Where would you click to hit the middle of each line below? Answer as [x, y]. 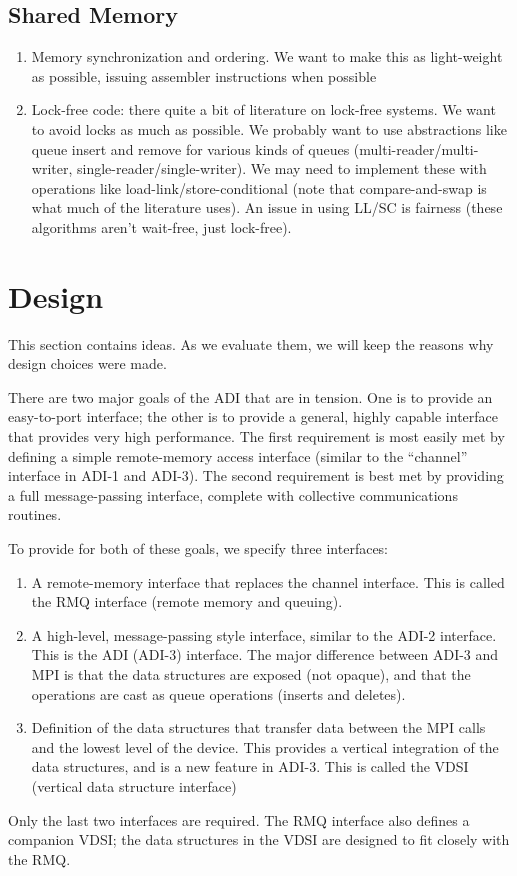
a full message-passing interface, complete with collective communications [233, 494]
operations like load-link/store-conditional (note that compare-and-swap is [259, 187]
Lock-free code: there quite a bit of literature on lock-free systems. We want [263, 109]
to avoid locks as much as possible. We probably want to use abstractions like [269, 128]
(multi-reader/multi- [416, 148]
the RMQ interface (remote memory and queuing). [187, 601]
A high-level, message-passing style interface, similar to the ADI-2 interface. [264, 634]
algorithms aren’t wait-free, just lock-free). [161, 226]
